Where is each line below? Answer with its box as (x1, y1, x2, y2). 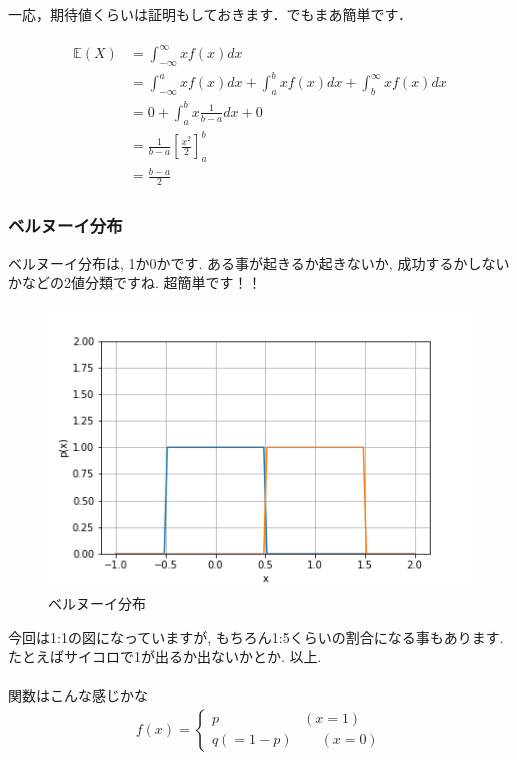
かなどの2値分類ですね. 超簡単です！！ (8, 272, 262, 293)
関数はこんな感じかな (8, 685, 148, 706)
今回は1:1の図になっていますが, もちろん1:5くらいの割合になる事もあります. (8, 626, 504, 647)
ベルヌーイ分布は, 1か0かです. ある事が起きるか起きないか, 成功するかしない (8, 252, 510, 273)
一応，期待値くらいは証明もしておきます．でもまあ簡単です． (8, 4, 413, 24)
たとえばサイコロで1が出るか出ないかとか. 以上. (8, 646, 322, 667)
